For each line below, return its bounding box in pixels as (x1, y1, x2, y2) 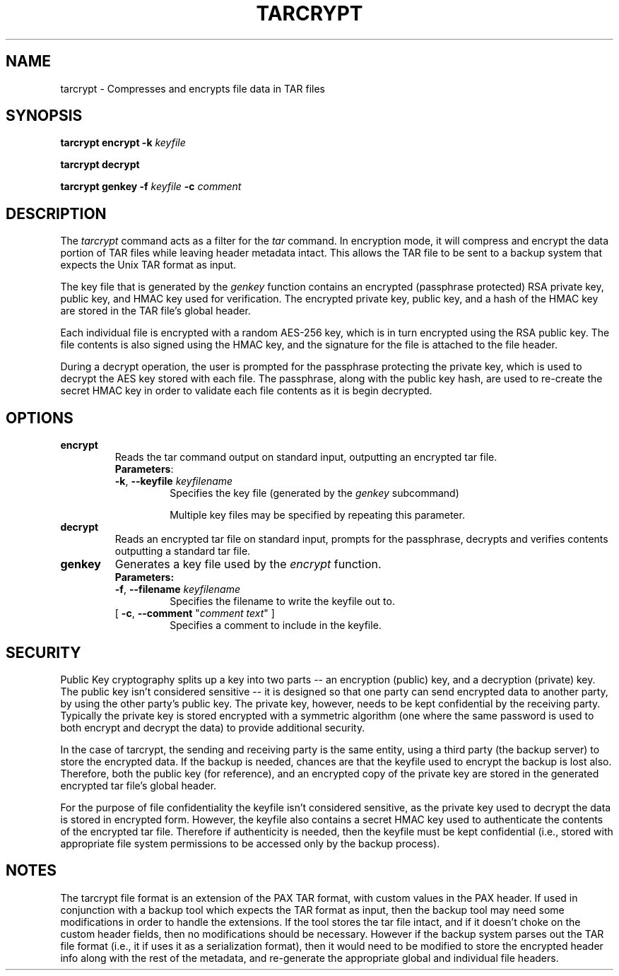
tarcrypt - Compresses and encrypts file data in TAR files (60, 82, 325, 95)
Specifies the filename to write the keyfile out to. (170, 595, 395, 608)
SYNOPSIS (6, 107, 83, 125)
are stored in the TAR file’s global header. (60, 305, 251, 317)
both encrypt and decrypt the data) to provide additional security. (60, 721, 365, 734)
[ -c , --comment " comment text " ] (114, 607, 275, 620)
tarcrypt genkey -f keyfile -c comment (60, 180, 242, 193)
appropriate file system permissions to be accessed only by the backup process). (60, 837, 440, 849)
